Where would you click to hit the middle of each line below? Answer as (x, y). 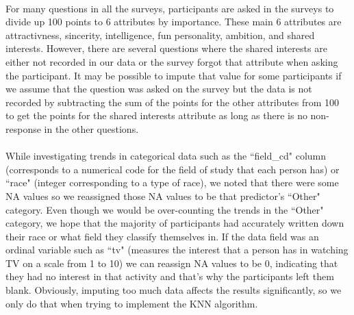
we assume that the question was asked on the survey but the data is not (159, 89)
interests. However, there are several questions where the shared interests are (166, 48)
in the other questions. (91, 128)
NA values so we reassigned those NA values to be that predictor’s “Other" (163, 196)
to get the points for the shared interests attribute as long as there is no (156, 115)
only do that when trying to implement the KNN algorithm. (132, 303)
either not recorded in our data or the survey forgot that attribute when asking (172, 61)
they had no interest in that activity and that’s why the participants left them (170, 276)
